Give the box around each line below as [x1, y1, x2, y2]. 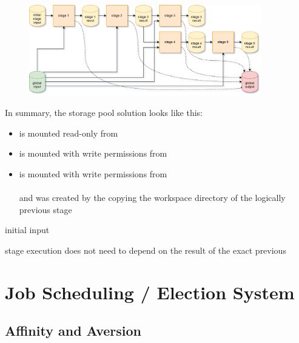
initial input [5, 223, 50, 236]
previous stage [19, 203, 72, 216]
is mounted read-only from [19, 126, 118, 139]
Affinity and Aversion [5, 321, 141, 340]
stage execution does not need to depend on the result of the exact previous [5, 243, 286, 256]
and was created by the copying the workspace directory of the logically [19, 191, 286, 203]
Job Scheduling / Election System [5, 279, 295, 304]
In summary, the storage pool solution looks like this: [5, 106, 203, 119]
